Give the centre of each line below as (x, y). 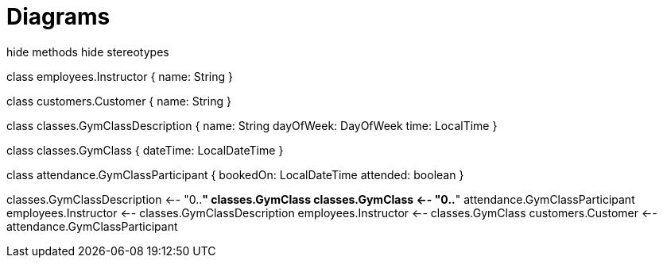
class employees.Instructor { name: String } (120, 76)
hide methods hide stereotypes (88, 52)
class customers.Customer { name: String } (119, 101)
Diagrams (58, 17)
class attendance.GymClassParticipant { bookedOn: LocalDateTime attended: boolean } (235, 174)
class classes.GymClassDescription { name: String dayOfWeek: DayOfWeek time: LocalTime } (252, 125)
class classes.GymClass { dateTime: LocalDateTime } (145, 150)
